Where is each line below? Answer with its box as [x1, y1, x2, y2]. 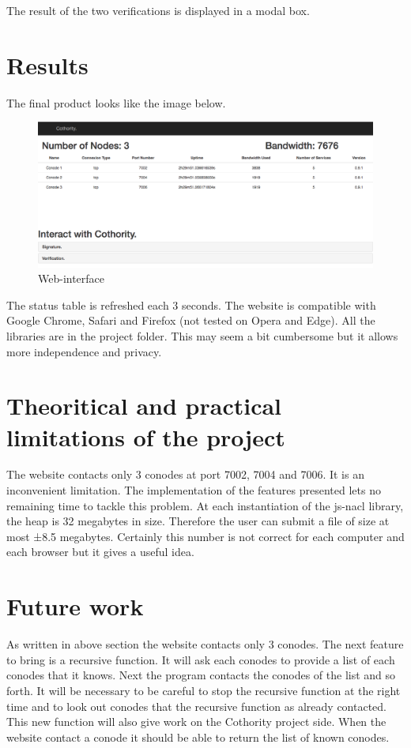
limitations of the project [6, 420, 285, 453]
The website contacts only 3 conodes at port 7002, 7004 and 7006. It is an [6, 466, 364, 483]
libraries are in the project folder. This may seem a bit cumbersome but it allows [6, 327, 398, 344]
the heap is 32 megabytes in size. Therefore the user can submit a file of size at [6, 513, 390, 529]
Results [6, 48, 89, 81]
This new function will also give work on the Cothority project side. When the [6, 713, 386, 730]
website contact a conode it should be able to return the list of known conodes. [6, 728, 390, 745]
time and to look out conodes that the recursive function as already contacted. [6, 697, 387, 714]
